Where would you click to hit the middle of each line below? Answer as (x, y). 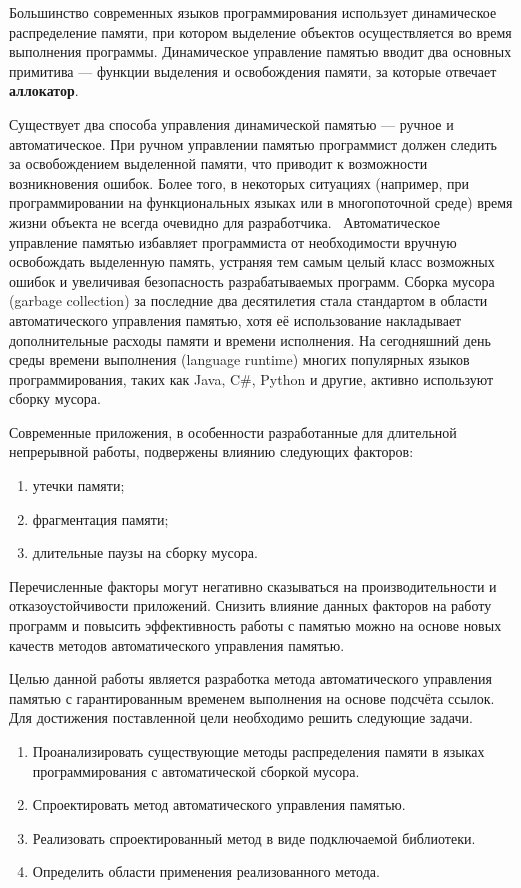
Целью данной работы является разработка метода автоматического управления (250, 678)
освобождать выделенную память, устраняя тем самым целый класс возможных (252, 261)
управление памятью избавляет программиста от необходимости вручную (233, 241)
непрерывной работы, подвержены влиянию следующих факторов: (211, 451)
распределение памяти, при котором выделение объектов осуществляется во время (260, 31)
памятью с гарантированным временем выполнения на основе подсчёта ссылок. (252, 697)
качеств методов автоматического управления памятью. (177, 644)
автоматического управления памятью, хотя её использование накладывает (235, 319)
